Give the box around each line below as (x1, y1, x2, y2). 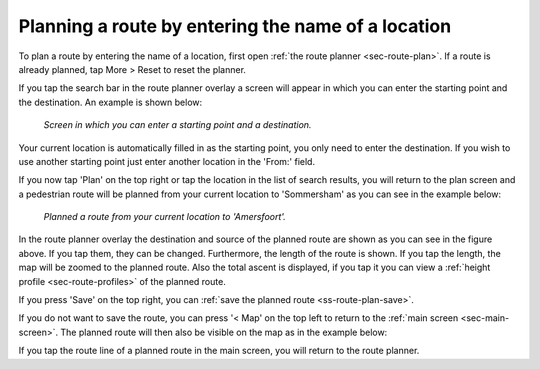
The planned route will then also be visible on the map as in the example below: (60, 326, 388, 338)
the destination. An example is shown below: (18, 96, 203, 108)
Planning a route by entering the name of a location (18, 15, 452, 37)
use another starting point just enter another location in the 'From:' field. (18, 155, 315, 167)
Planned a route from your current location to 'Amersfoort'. (43, 211, 287, 223)
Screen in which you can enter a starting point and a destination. (43, 119, 312, 131)
